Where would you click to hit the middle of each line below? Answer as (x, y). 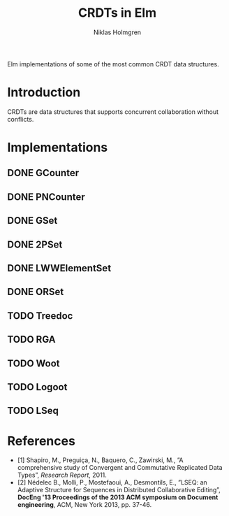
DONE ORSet (36, 292)
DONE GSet (32, 221)
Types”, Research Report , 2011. (62, 475)
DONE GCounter (43, 173)
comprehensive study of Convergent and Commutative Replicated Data (120, 468)
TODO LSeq (33, 411)
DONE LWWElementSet (59, 268)
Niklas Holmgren (117, 32)
